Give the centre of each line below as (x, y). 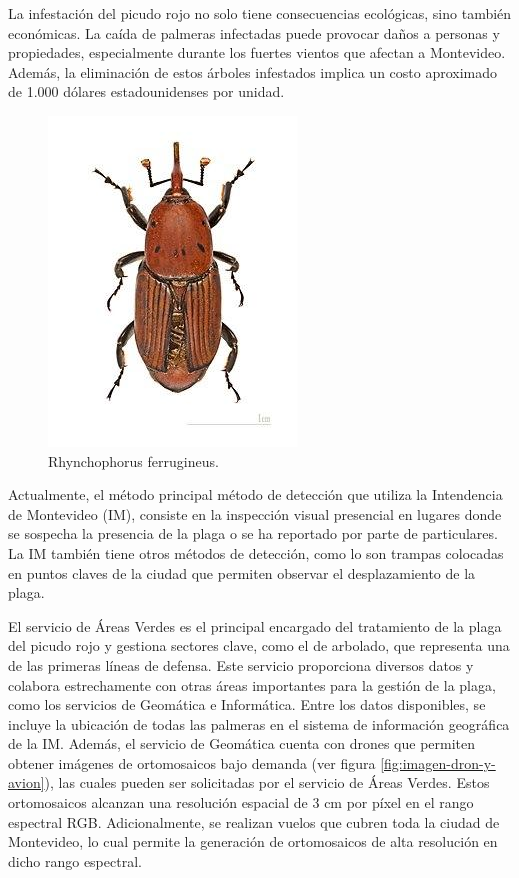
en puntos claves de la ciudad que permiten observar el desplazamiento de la (242, 572)
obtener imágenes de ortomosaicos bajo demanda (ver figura (192, 762)
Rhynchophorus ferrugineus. (133, 460)
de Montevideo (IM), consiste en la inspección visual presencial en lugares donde (255, 513)
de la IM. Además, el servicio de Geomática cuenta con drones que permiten (242, 743)
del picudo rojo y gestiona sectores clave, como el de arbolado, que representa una (259, 645)
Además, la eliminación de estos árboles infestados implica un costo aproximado (253, 71)
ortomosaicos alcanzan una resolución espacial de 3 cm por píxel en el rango (241, 802)
